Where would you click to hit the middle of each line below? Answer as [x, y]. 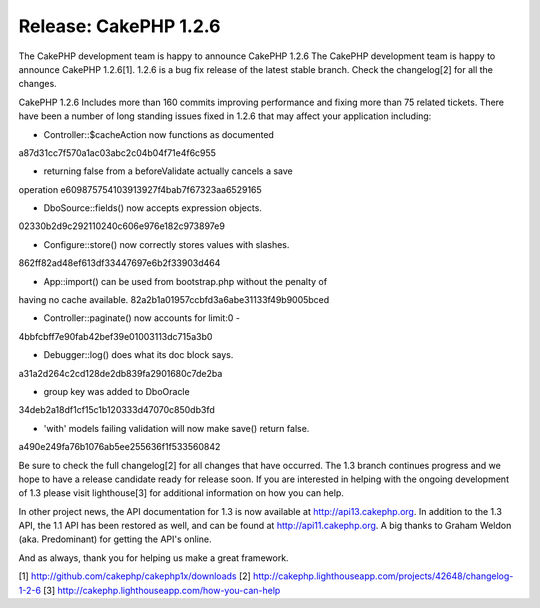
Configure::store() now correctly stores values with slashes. [166, 244]
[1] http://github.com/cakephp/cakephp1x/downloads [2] [135, 576]
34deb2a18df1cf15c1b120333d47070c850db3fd [116, 410]
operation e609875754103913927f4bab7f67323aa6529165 [140, 189]
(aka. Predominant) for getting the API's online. [115, 539]
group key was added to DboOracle [116, 391]
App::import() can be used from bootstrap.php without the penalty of [185, 281]
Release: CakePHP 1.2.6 [119, 26]
